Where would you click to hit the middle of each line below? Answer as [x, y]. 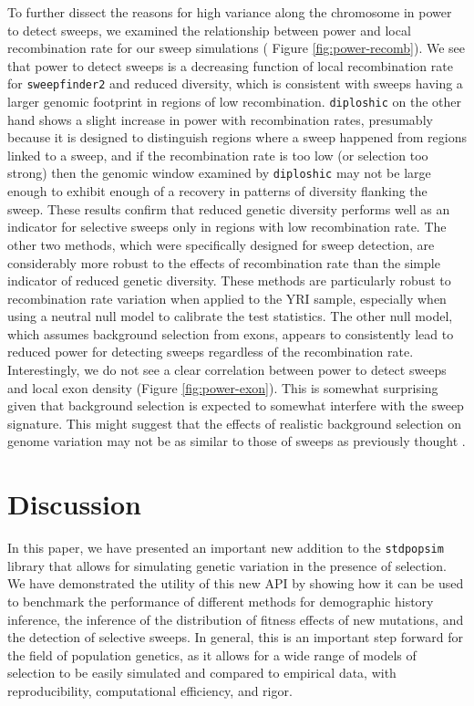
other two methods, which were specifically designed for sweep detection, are [221, 244]
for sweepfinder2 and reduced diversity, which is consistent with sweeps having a [235, 83]
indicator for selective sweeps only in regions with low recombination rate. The [227, 227]
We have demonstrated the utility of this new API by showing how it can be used [236, 583]
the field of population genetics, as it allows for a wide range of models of [212, 654]
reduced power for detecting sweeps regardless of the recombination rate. [211, 352]
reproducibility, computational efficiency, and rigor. [150, 690]
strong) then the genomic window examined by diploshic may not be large [219, 173]
